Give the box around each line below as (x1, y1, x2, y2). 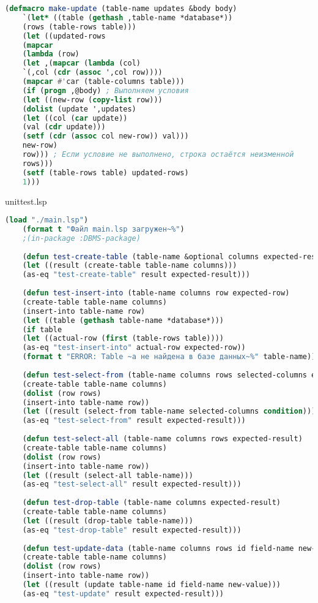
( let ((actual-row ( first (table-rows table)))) (22, 334, 224, 343)
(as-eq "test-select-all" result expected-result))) (22, 480, 242, 489)
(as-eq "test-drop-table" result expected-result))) (22, 525, 242, 534)
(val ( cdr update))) (22, 123, 106, 132)
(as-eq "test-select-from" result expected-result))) (22, 416, 246, 425)
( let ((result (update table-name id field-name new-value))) (22, 580, 281, 590)
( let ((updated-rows (22, 31, 106, 40)
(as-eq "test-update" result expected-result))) (22, 589, 224, 598)
